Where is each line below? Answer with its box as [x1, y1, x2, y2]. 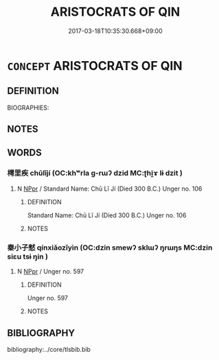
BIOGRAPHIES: [7, 104, 49, 112]
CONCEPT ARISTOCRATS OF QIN [7, 58, 183, 73]
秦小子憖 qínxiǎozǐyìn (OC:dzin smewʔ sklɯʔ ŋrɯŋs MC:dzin [7, 243, 213, 252]
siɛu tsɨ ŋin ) [7, 252, 48, 261]
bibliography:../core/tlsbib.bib [7, 345, 91, 353]
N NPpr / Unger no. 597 [16, 267, 84, 276]
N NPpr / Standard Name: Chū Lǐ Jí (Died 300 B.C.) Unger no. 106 [16, 184, 203, 193]
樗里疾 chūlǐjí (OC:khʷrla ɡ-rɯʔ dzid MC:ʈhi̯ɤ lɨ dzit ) [7, 169, 183, 178]
